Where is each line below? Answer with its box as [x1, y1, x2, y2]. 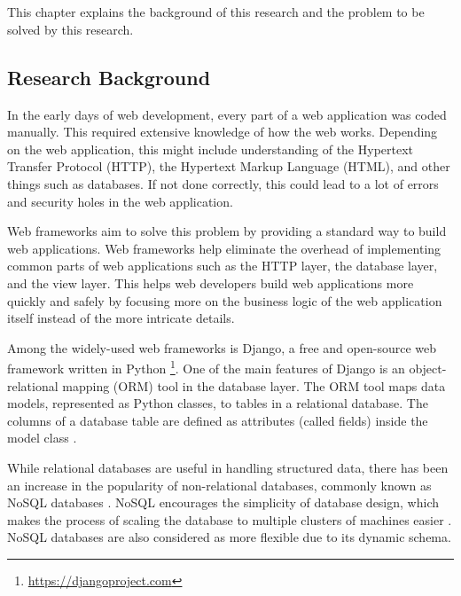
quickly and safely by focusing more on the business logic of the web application [7, 291, 442, 310]
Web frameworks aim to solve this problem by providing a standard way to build [7, 222, 447, 240]
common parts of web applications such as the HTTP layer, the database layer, [7, 256, 438, 275]
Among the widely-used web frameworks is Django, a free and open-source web [7, 338, 437, 357]
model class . [7, 428, 77, 447]
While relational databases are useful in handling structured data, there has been [7, 458, 449, 476]
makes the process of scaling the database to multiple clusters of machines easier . [7, 510, 452, 529]
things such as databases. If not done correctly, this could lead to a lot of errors [7, 174, 439, 192]
